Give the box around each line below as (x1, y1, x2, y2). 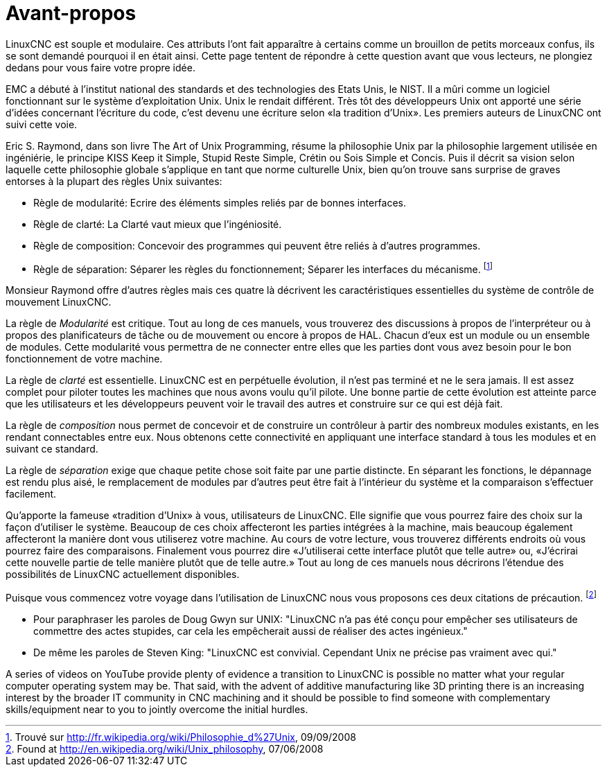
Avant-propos (6, 1, 137, 25)
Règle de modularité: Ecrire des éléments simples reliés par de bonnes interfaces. (33, 196, 407, 209)
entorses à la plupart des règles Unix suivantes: (6, 175, 222, 187)
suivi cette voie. (6, 118, 78, 130)
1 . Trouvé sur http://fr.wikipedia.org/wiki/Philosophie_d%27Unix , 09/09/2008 (6, 731, 356, 744)
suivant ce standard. (6, 443, 98, 455)
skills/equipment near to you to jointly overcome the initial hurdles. (6, 703, 308, 716)
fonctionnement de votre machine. (6, 353, 163, 365)
